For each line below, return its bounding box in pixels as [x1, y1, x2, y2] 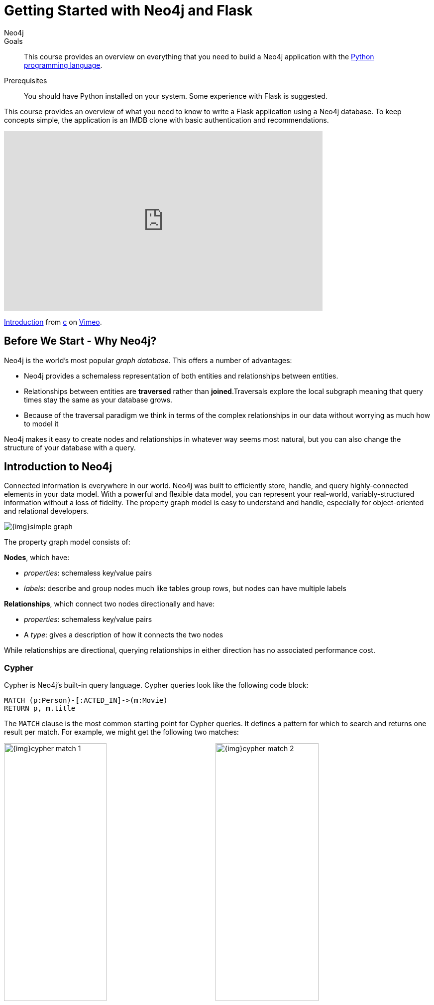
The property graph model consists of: [4, 538, 130, 547]
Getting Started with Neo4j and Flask [4, 2, 253, 19]
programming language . [24, 60, 103, 69]
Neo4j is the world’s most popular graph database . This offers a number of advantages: [4, 356, 292, 365]
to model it [24, 419, 59, 428]
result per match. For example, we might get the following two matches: [4, 728, 239, 737]
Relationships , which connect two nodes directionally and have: [4, 600, 215, 608]
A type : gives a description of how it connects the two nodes [24, 630, 223, 639]
